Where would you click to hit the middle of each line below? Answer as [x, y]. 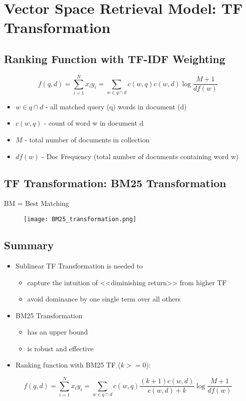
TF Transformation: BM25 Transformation [115, 183]
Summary [29, 245]
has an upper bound [58, 332]
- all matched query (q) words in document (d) [116, 106]
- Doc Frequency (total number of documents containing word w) [140, 156]
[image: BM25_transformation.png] [80, 219]
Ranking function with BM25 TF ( [68, 365]
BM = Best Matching [37, 203]
